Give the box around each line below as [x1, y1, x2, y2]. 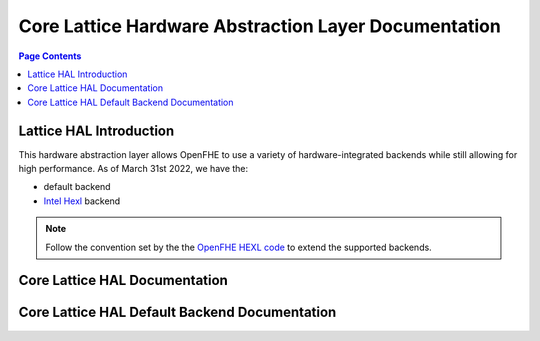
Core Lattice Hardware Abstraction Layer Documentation [18, 15, 502, 37]
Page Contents [18, 50, 82, 62]
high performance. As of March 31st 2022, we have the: [18, 163, 249, 175]
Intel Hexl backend [43, 195, 121, 207]
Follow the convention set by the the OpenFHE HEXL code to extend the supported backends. [45, 241, 432, 253]
